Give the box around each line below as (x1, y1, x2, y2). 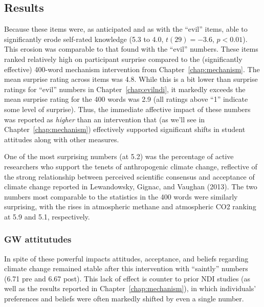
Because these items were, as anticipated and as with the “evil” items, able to (4, 24, 248, 34)
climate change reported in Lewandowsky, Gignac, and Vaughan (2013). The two (4, 181, 257, 192)
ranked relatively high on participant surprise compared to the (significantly (4, 53, 243, 64)
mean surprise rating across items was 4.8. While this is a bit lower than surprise (4, 74, 258, 84)
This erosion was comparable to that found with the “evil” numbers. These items (4, 43, 258, 54)
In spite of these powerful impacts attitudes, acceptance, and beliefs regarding (4, 253, 249, 264)
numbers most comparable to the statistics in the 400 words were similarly (4, 191, 238, 202)
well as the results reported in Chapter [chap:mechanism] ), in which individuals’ (4, 283, 256, 294)
